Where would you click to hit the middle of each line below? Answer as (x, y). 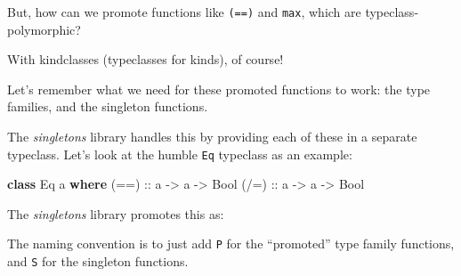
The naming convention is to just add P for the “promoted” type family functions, (231, 244)
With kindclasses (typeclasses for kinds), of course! (146, 59)
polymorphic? (44, 29)
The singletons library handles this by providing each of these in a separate (212, 137)
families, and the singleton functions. (108, 106)
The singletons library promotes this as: (116, 213)
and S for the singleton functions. (98, 261)
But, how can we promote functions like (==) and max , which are (184, 12)
